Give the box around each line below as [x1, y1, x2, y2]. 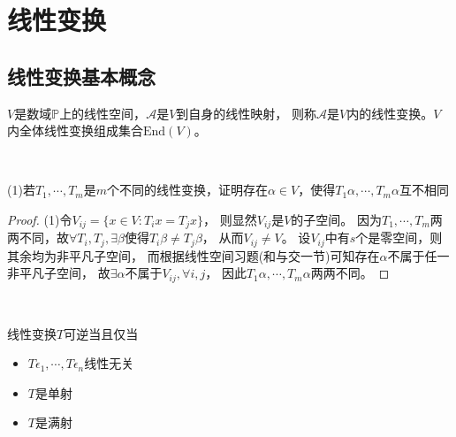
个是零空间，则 [355, 228, 443, 247]
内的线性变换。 [346, 103, 434, 122]
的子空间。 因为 [291, 210, 382, 228]
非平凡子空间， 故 [7, 264, 110, 282]
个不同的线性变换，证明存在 [107, 180, 268, 199]
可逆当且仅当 [64, 324, 139, 342]
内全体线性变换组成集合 [7, 121, 143, 140]
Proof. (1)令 [7, 210, 72, 228]
